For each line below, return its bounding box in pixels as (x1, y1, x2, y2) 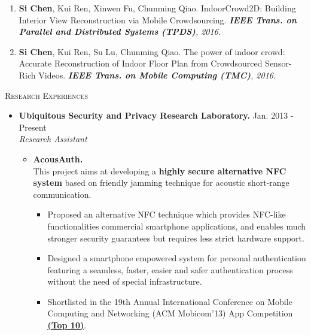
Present (19, 120, 47, 133)
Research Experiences (5, 89, 88, 101)
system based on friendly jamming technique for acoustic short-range (33, 176, 289, 189)
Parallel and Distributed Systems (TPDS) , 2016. (19, 25, 221, 38)
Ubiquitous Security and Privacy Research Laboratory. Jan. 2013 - (19, 109, 294, 122)
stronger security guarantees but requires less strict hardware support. (47, 231, 304, 244)
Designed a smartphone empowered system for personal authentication (47, 252, 306, 264)
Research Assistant (19, 132, 87, 145)
